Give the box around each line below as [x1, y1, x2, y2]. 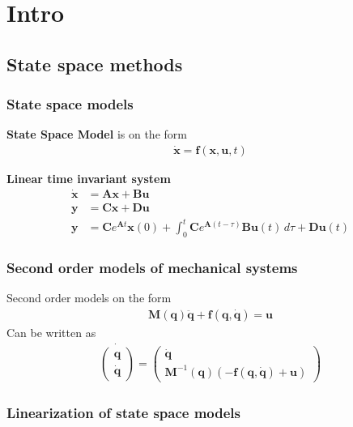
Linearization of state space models [6, 402, 240, 422]
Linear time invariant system [6, 170, 171, 186]
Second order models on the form [6, 289, 172, 306]
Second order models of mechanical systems [6, 258, 298, 278]
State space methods [6, 51, 183, 76]
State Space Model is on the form [6, 126, 187, 143]
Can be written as [6, 324, 96, 341]
